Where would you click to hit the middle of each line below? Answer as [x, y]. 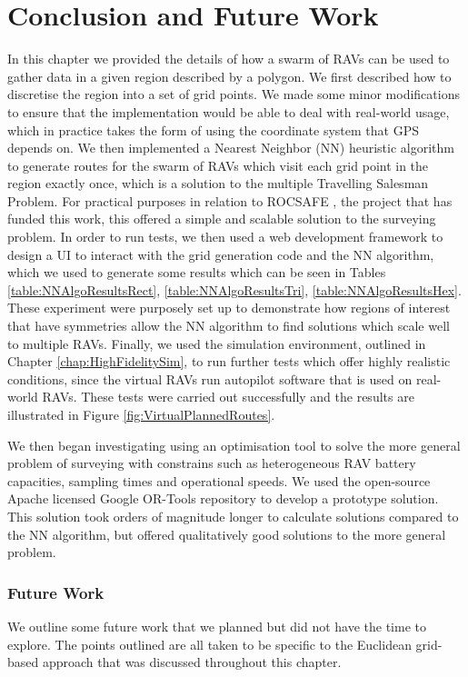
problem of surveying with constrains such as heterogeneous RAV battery [212, 463]
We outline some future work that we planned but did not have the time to [217, 626]
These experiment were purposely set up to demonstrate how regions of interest [229, 308]
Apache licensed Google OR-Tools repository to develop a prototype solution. [223, 498]
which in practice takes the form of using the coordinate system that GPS [213, 129]
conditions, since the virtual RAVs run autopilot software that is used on [210, 378]
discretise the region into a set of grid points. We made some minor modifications [234, 94]
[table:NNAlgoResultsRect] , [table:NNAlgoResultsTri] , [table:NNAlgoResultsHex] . [234, 289]
